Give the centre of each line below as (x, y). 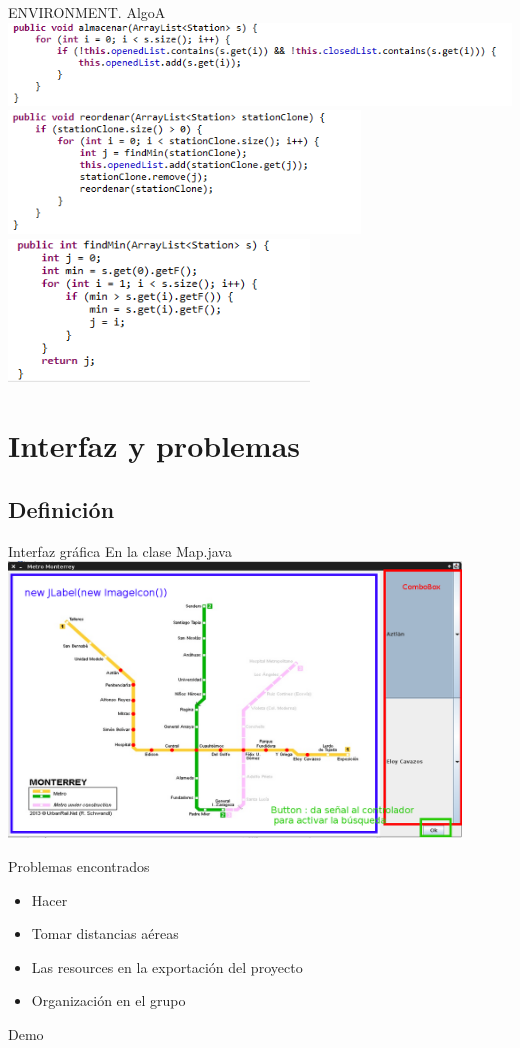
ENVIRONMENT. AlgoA (87, 12)
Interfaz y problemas (154, 445)
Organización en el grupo (108, 1000)
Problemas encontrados (79, 866)
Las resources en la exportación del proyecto (167, 966)
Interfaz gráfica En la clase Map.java (120, 550)
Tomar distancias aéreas (105, 933)
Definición (61, 508)
